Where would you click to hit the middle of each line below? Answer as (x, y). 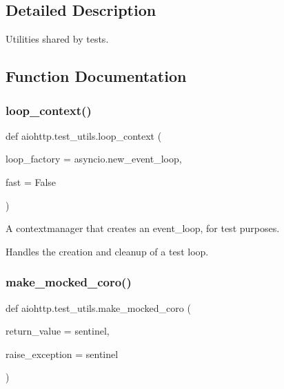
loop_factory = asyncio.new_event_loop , (94, 159)
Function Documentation (96, 76)
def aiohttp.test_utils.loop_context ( (84, 135)
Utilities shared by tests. (57, 39)
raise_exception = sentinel (62, 354)
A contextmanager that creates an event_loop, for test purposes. (143, 228)
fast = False (31, 181)
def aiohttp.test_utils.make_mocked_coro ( (98, 307)
